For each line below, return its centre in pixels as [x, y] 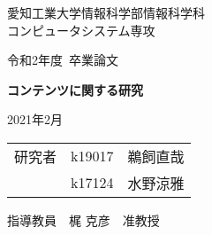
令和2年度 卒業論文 [63, 60]
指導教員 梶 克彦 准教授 [83, 219]
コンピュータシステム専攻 [81, 30]
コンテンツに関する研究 [75, 89]
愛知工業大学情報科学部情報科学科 [106, 12]
